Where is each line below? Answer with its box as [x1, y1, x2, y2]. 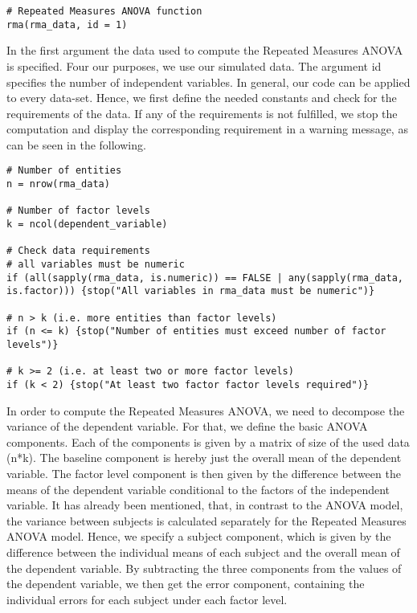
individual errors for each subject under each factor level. [6, 591, 288, 607]
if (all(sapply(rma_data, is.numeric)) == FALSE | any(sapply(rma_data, [6, 272, 403, 284]
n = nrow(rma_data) [6, 178, 110, 190]
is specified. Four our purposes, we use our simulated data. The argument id [6, 57, 382, 74]
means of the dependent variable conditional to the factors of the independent [6, 480, 390, 497]
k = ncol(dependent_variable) [6, 219, 168, 231]
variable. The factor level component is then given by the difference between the [6, 465, 401, 481]
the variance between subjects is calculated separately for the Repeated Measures [6, 512, 407, 529]
